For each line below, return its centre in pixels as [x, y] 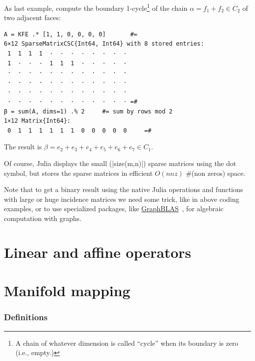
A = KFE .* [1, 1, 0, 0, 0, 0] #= [71, 34]
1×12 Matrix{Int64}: [38, 121]
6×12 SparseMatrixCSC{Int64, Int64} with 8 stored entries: [104, 44]
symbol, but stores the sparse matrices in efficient [78, 173]
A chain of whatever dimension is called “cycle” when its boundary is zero [127, 343]
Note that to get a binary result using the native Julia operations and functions [124, 189]
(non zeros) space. [218, 173]
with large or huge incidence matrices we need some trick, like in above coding [122, 199]
